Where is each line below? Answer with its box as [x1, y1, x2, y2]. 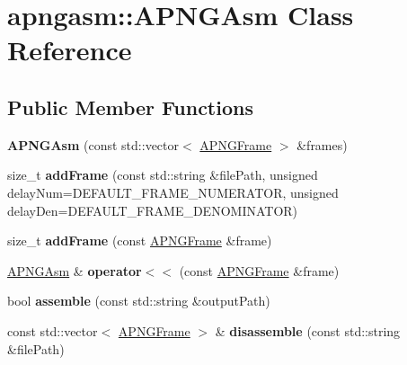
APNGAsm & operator [7, 261, 142, 280]
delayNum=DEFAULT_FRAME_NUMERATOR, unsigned [7, 182, 339, 201]
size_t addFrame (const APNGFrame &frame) [7, 231, 272, 250]
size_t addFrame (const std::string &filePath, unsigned [7, 165, 318, 184]
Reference [7, 31, 132, 68]
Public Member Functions [7, 93, 253, 120]
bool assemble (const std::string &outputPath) [7, 291, 270, 310]
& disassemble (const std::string [215, 321, 401, 340]
